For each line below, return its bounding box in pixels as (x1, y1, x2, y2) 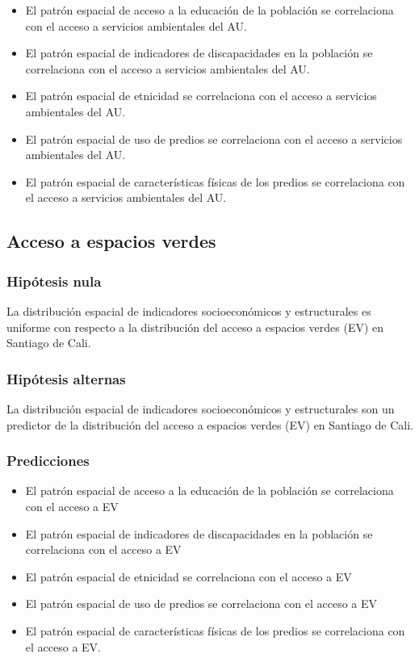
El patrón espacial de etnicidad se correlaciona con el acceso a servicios (25, 87, 377, 104)
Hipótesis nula (6, 270, 102, 291)
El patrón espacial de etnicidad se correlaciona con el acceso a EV (25, 568, 352, 585)
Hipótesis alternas (6, 368, 126, 388)
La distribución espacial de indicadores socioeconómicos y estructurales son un (6, 400, 395, 417)
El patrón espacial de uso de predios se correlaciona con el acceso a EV (25, 595, 378, 612)
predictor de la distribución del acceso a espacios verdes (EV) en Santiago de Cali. (6, 416, 413, 433)
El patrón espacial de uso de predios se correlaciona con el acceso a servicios (25, 130, 403, 147)
